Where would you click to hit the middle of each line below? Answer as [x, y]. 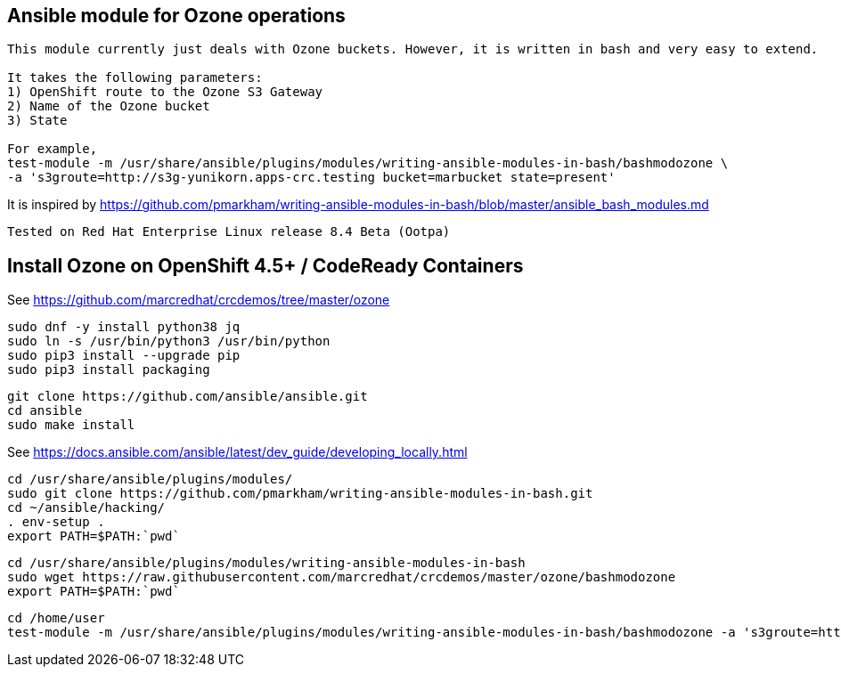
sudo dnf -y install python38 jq [124, 327]
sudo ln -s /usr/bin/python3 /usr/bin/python [169, 341]
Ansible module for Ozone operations [176, 16]
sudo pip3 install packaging [109, 370]
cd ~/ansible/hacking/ [86, 508]
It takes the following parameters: [135, 78]
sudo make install [71, 425]
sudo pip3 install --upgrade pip [124, 356]
